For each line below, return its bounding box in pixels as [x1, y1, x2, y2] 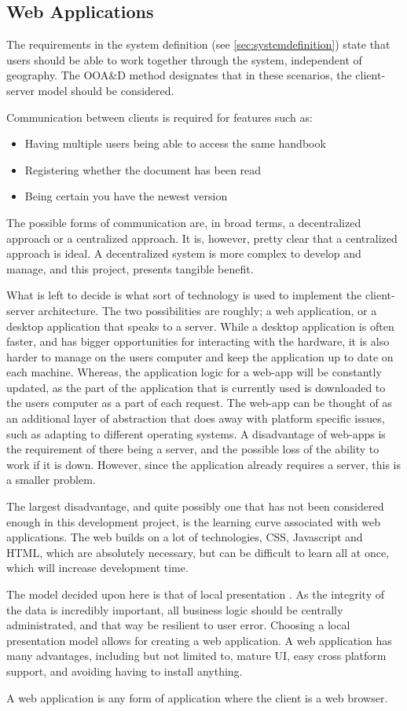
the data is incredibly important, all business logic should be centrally [6, 601, 343, 618]
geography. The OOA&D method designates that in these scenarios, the [6, 67, 352, 83]
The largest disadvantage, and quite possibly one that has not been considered [6, 498, 384, 515]
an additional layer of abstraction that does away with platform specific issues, [6, 410, 385, 427]
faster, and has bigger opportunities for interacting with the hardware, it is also [6, 333, 390, 350]
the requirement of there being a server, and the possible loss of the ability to [6, 441, 379, 457]
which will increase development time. [6, 559, 189, 576]
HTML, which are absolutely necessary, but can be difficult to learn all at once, [6, 544, 390, 560]
